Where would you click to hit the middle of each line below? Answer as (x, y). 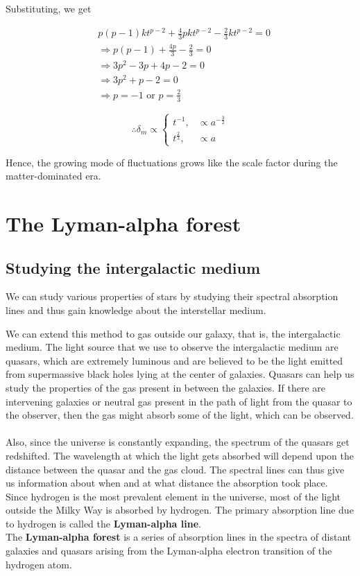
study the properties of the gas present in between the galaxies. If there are (165, 387)
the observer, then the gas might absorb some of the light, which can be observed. (180, 415)
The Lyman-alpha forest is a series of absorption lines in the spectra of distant (179, 537)
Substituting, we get (49, 8)
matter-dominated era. (53, 176)
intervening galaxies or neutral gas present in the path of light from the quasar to (179, 401)
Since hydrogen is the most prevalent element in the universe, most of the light (173, 496)
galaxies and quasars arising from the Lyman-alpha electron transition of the (169, 551)
